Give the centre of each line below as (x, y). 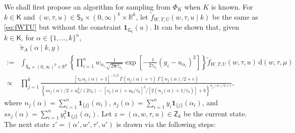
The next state (27, 124)
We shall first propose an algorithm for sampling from (87, 7)
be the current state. (215, 113)
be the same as (235, 16)
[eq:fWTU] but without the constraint (63, 27)
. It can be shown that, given (195, 27)
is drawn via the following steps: (166, 124)
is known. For (232, 7)
